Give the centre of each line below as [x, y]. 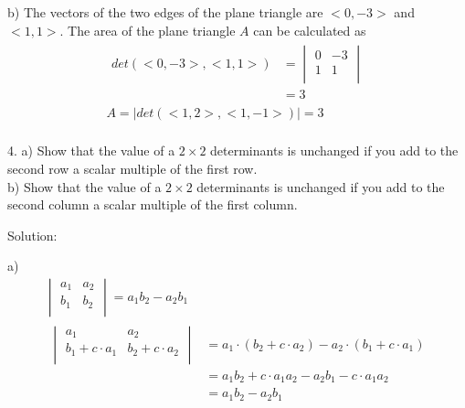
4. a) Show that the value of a [91, 150]
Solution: [32, 235]
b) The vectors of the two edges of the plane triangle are [165, 12]
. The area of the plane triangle [148, 30]
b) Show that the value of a [85, 186]
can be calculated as [310, 30]
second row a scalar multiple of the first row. [132, 168]
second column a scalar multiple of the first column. [153, 204]
